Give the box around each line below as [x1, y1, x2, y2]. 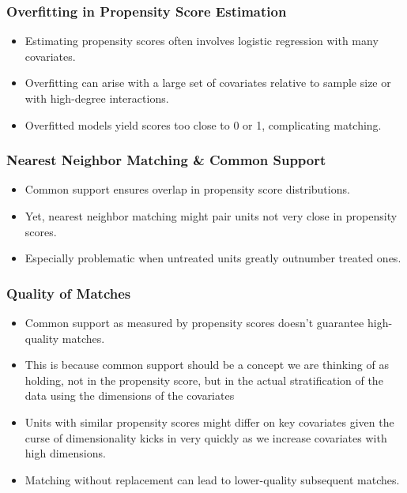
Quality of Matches [6, 283, 131, 303]
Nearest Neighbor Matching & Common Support [6, 150, 326, 170]
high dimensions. [24, 445, 106, 461]
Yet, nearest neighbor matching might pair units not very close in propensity [24, 208, 398, 224]
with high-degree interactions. [24, 90, 169, 106]
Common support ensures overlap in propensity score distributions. [24, 181, 350, 198]
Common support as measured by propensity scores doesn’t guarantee [24, 314, 364, 330]
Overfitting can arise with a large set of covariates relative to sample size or [24, 74, 391, 91]
